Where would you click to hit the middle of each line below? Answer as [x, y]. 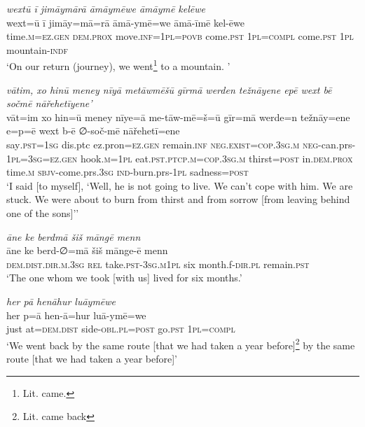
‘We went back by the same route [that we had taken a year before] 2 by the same [181, 344]
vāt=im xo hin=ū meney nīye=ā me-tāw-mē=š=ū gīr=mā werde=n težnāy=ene [178, 117]
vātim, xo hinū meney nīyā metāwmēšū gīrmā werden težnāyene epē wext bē [169, 89]
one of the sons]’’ [43, 212]
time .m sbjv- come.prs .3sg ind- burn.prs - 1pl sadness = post [128, 172]
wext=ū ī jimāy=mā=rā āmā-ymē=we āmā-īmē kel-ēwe [125, 22]
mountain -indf [37, 49]
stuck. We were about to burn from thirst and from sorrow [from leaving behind [178, 199]
